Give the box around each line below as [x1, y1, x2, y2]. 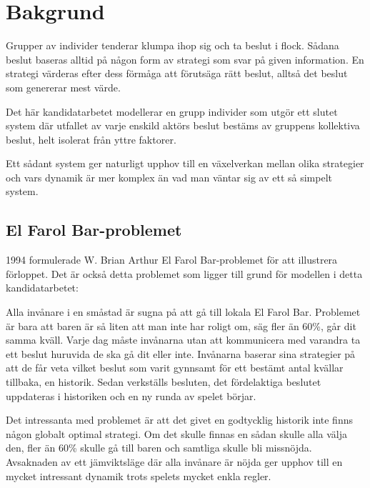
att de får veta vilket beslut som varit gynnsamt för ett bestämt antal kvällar [6, 360, 344, 375]
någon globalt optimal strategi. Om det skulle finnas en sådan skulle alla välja [6, 426, 348, 441]
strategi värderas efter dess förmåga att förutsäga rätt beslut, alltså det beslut [6, 66, 348, 81]
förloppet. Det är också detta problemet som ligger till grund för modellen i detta [6, 266, 363, 281]
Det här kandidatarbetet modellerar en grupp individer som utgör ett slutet [6, 104, 338, 119]
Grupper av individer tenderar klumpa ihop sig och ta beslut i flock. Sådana [6, 38, 339, 53]
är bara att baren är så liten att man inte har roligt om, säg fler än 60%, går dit [6, 318, 356, 333]
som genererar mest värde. [6, 79, 121, 94]
